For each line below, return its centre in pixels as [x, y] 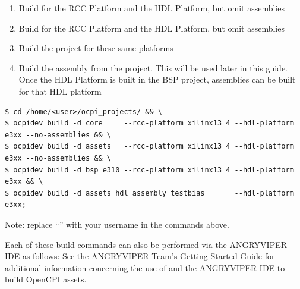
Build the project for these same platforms [96, 48]
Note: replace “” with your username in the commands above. [117, 224]
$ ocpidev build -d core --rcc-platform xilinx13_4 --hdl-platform [149, 123]
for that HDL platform [60, 91]
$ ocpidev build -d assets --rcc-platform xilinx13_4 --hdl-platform [149, 147]
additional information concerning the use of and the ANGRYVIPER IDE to [145, 267]
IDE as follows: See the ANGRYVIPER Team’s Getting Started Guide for [140, 256]
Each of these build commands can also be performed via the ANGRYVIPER [146, 244]
